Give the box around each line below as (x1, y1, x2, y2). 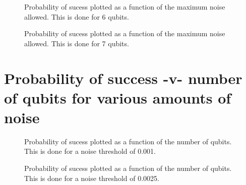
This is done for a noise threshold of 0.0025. (24, 172, 159, 183)
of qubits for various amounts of (4, 87, 231, 108)
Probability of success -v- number (4, 67, 242, 88)
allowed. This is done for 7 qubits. (24, 38, 129, 48)
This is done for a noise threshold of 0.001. (24, 146, 156, 156)
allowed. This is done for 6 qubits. (24, 11, 129, 22)
